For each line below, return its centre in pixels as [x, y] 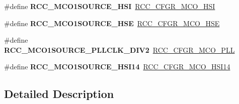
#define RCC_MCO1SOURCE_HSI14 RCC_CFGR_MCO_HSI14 [117, 67]
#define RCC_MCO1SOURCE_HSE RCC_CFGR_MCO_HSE [112, 23]
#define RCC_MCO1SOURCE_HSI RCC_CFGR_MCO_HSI [110, 6]
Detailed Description [59, 94]
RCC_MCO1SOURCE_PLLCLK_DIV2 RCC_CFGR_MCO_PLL [120, 49]
